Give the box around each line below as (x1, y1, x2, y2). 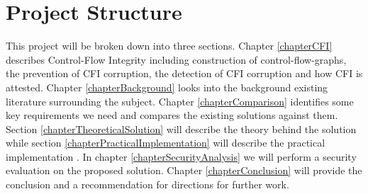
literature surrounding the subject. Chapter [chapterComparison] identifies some (6, 93, 354, 108)
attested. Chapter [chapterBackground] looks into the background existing (6, 79, 328, 94)
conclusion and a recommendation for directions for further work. (6, 177, 289, 192)
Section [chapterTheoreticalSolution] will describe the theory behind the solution (6, 121, 357, 136)
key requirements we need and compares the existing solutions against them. (6, 108, 338, 122)
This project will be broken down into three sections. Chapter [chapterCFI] (6, 38, 333, 53)
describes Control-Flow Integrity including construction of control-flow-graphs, (6, 52, 347, 67)
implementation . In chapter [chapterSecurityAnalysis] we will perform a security (6, 149, 357, 164)
